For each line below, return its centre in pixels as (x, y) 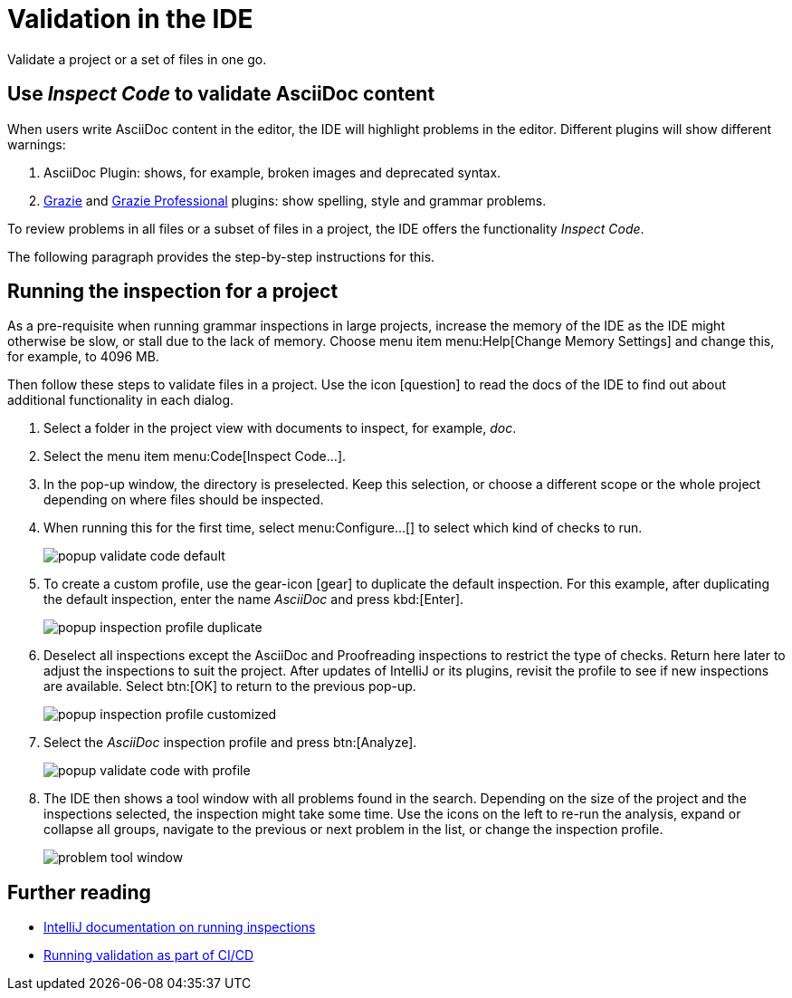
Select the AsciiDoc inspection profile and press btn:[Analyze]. (230, 743)
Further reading (79, 892)
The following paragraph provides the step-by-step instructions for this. (221, 256)
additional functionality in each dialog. (121, 400)
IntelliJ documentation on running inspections (180, 927)
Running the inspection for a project (173, 292)
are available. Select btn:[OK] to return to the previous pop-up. (230, 686)
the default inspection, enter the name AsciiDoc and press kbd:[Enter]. (254, 600)
